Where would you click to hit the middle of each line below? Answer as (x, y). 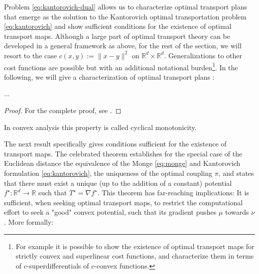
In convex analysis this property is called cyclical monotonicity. (100, 127)
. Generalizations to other (203, 55)
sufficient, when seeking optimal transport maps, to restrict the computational (124, 202)
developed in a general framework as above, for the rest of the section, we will (123, 46)
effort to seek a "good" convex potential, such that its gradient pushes (110, 212)
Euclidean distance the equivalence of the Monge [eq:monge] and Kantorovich (122, 163)
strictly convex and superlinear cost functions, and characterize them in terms (135, 256)
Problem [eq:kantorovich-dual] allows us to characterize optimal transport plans (126, 6)
